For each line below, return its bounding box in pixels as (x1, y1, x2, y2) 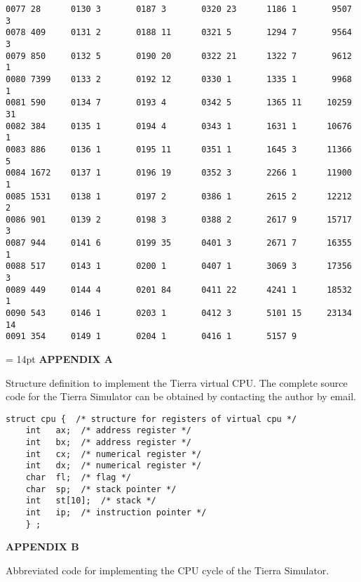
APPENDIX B (6, 539, 79, 554)
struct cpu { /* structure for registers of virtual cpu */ (6, 414, 297, 424)
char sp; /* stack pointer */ (25, 484, 177, 494)
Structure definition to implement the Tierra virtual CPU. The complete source (6, 375, 348, 390)
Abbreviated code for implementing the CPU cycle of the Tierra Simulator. (6, 562, 329, 577)
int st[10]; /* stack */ (25, 496, 156, 506)
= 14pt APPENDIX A (6, 352, 113, 366)
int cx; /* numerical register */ (25, 449, 202, 459)
